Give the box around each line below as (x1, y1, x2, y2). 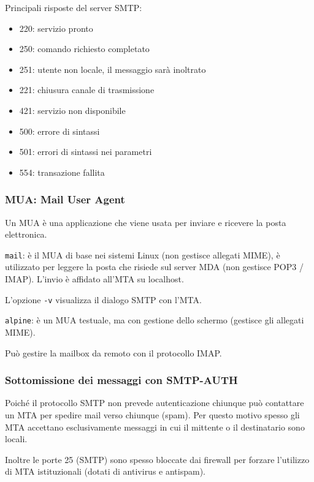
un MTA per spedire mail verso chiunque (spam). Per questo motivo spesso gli (5, 408, 300, 421)
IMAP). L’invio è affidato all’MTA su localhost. (5, 273, 184, 285)
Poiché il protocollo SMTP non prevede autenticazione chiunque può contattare (5, 396, 304, 409)
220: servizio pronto (19, 21, 93, 34)
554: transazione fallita (19, 165, 105, 178)
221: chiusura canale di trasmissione (19, 83, 155, 96)
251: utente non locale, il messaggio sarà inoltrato (19, 62, 206, 75)
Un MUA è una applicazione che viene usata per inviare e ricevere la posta (5, 216, 286, 228)
